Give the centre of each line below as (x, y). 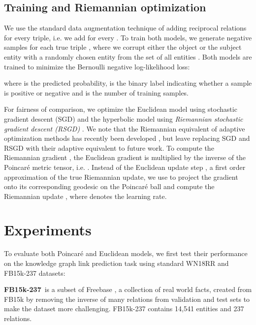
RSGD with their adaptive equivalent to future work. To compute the (109, 147)
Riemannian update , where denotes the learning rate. (85, 196)
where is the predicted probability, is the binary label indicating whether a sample (128, 83)
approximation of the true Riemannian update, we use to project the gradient (121, 177)
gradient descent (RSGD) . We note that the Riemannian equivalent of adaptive (125, 128)
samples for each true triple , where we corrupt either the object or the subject (123, 47)
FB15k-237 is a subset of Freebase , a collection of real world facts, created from (128, 289)
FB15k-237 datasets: (35, 273)
